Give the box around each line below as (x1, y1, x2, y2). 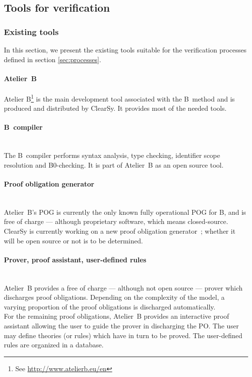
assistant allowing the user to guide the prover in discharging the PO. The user (4, 320, 239, 330)
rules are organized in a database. (4, 340, 104, 350)
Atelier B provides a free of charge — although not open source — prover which (4, 282, 243, 292)
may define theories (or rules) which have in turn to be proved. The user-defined (4, 330, 243, 340)
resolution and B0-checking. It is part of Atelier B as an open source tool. (4, 159, 224, 170)
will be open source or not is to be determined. (4, 235, 143, 245)
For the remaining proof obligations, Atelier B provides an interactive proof (4, 311, 229, 321)
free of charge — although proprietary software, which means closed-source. (4, 216, 228, 226)
